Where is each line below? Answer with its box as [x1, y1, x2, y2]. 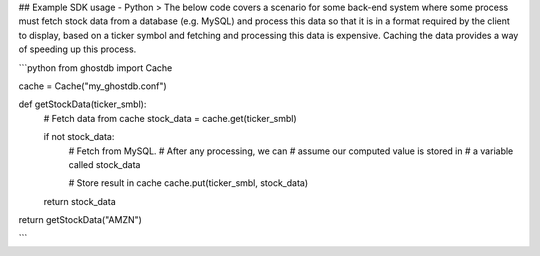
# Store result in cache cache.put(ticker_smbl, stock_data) [68, 177, 309, 189]
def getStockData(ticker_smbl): [18, 98, 147, 110]
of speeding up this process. [18, 43, 137, 55]
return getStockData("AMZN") [18, 214, 142, 226]
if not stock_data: [43, 131, 115, 143]
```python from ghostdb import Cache [18, 61, 173, 74]
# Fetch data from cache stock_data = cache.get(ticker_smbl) [43, 112, 297, 124]
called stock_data [68, 158, 141, 170]
